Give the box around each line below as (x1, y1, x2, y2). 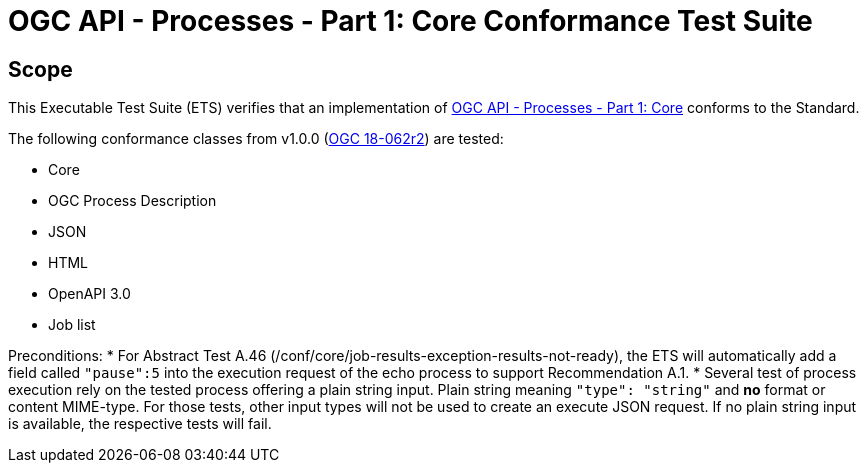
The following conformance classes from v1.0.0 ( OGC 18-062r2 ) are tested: (8, 130, 504, 148)
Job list (48, 316, 96, 334)
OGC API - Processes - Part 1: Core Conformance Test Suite (8, 4, 813, 38)
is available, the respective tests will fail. (8, 415, 272, 433)
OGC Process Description (48, 192, 217, 210)
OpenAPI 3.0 (48, 285, 131, 303)
